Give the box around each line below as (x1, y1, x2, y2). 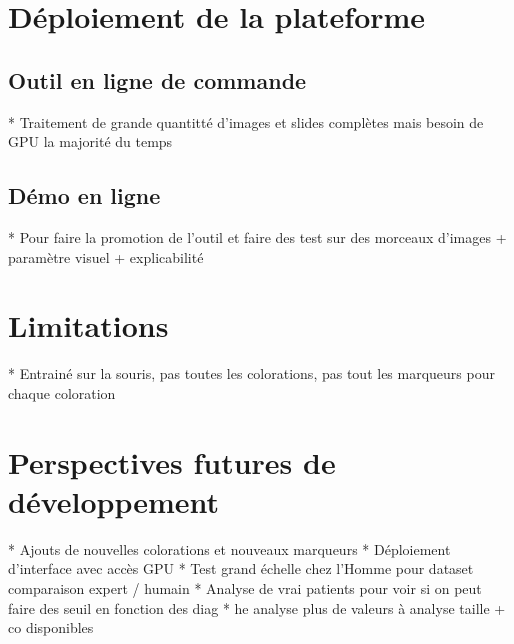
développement (8, 480, 220, 521)
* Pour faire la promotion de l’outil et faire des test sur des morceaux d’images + (8, 226, 507, 247)
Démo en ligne (8, 180, 161, 211)
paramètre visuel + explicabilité (8, 246, 204, 267)
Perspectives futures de (8, 441, 336, 482)
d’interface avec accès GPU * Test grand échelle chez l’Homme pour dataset (8, 558, 474, 579)
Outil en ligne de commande (8, 64, 307, 95)
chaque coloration (8, 382, 116, 403)
